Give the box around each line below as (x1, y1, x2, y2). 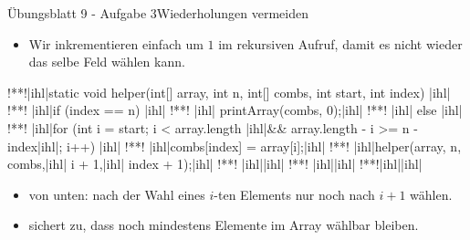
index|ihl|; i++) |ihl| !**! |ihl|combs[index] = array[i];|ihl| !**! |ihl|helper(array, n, (7, 136, 462, 155)
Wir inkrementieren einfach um (28, 34, 204, 53)
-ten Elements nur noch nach (214, 184, 375, 203)
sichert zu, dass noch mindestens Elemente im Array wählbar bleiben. (28, 215, 419, 235)
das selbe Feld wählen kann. (28, 52, 185, 71)
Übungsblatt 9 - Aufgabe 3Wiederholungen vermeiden (7, 4, 308, 22)
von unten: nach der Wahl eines (28, 184, 205, 203)
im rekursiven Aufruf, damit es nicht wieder (218, 34, 463, 53)
